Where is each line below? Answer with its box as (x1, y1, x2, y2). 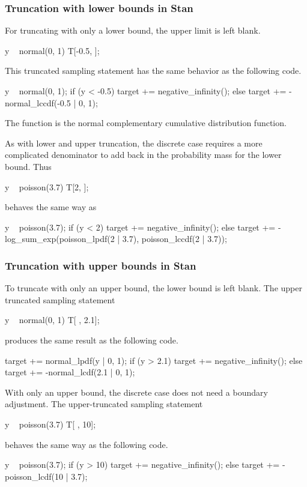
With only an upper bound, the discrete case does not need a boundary (5, 386, 268, 398)
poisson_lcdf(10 (5, 470, 64, 482)
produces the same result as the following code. (5, 333, 178, 346)
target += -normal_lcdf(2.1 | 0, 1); (5, 366, 135, 378)
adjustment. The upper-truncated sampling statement (5, 398, 203, 410)
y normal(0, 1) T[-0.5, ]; (5, 44, 100, 56)
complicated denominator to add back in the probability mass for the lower (5, 148, 282, 161)
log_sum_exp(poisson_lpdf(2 (5, 232, 115, 245)
